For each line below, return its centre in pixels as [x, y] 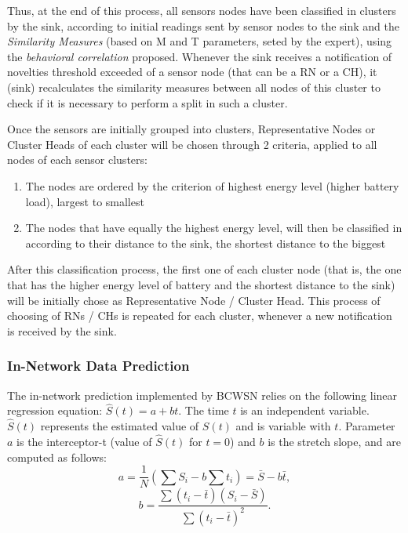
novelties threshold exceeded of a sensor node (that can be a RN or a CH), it [192, 72]
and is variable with [283, 426]
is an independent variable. [305, 410]
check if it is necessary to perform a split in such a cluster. [148, 102]
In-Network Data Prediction [98, 366]
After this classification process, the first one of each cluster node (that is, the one [204, 269]
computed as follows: [57, 457]
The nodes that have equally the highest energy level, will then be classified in [214, 228]
